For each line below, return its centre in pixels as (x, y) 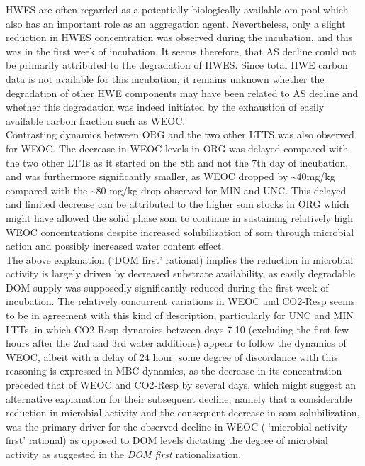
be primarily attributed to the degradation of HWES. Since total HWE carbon (177, 65)
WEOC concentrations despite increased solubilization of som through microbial (180, 232)
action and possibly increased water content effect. (115, 246)
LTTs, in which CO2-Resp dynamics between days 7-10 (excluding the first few (178, 329)
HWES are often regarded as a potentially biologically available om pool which (177, 9)
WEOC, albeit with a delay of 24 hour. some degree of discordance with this (172, 356)
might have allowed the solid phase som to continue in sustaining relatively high (180, 217)
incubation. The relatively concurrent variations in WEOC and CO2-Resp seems (180, 301)
